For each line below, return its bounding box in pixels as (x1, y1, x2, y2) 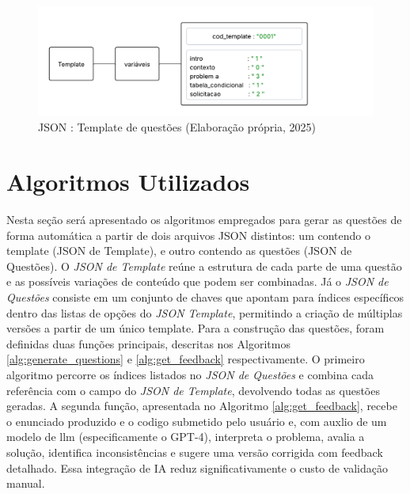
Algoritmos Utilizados (6, 165, 250, 198)
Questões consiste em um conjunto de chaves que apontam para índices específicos (6, 288, 404, 305)
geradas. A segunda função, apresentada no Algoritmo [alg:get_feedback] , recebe (6, 397, 397, 414)
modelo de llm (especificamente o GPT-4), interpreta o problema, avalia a (6, 428, 365, 445)
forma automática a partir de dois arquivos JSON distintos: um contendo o (6, 226, 370, 243)
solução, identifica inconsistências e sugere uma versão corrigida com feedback (6, 443, 383, 460)
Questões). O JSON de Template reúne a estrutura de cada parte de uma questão (6, 257, 402, 274)
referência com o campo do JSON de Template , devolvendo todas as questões (6, 382, 380, 398)
